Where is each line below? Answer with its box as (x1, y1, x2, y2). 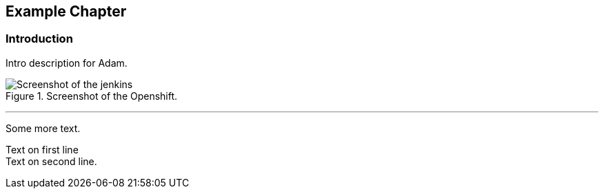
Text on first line (6, 143, 79, 155)
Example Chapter (6, 3, 127, 20)
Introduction (6, 32, 73, 46)
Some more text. (6, 122, 81, 134)
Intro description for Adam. (6, 56, 128, 69)
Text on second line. (6, 155, 97, 167)
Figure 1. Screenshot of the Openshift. (6, 89, 178, 102)
